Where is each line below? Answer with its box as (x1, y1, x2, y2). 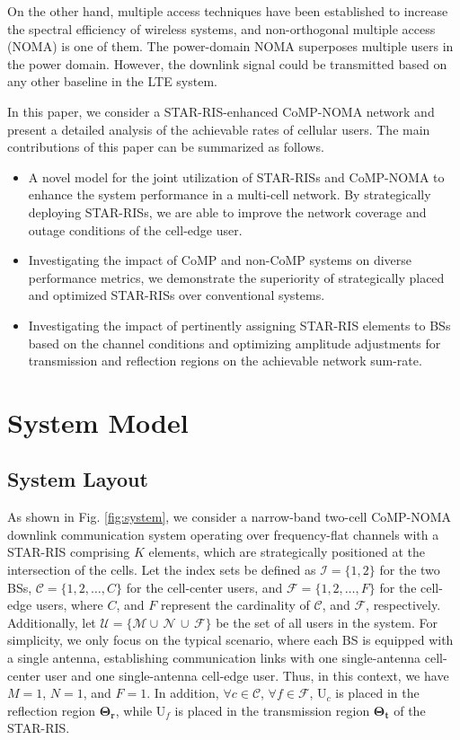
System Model (7, 403, 189, 440)
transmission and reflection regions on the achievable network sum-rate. (28, 351, 422, 370)
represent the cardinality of (160, 595, 310, 614)
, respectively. (366, 595, 441, 614)
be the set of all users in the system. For (216, 612, 438, 631)
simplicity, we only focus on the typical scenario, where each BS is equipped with (7, 630, 454, 649)
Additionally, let (7, 612, 96, 631)
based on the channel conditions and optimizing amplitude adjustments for (28, 333, 441, 352)
